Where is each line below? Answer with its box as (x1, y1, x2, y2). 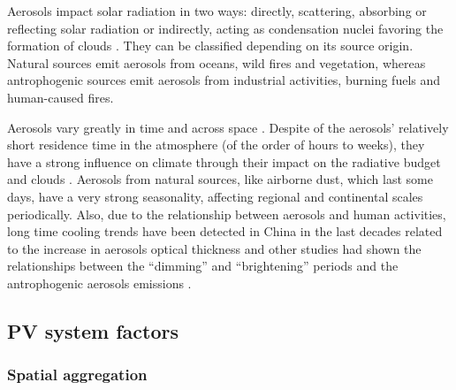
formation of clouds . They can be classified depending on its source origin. (7, 36, 414, 55)
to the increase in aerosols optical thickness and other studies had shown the (7, 239, 422, 257)
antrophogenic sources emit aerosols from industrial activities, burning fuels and (7, 71, 441, 89)
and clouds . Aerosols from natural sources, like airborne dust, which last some (7, 170, 433, 188)
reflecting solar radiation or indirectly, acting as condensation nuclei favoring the (7, 19, 444, 37)
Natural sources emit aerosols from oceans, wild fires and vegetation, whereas (7, 53, 426, 72)
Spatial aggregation (7, 363, 148, 386)
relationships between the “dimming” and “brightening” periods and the (7, 256, 399, 275)
